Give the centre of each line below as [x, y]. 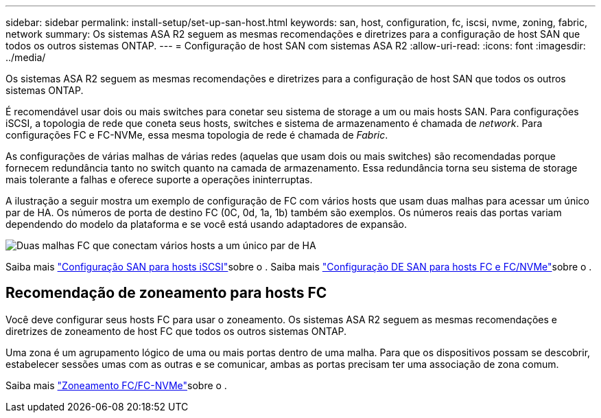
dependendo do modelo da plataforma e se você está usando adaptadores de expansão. [207, 224]
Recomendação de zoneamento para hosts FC [166, 293]
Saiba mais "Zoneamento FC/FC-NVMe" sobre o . [116, 385]
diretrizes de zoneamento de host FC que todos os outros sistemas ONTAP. [176, 331]
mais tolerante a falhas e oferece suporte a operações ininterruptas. [159, 179]
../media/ [26, 57]
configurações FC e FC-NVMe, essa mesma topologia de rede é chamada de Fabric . [197, 135]
